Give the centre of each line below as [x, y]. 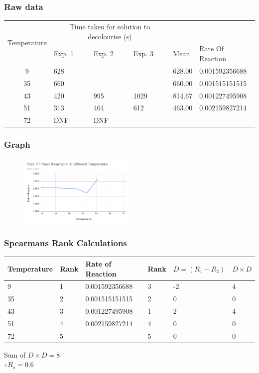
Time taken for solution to [110, 26]
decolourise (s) [110, 36]
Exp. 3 [143, 53]
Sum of [15, 354]
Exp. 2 [103, 53]
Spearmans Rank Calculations [65, 243]
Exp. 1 [64, 53]
